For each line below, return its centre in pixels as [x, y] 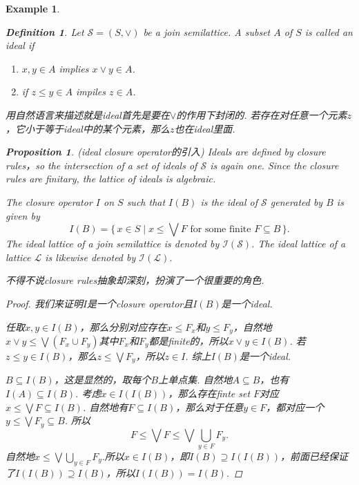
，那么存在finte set [209, 393]
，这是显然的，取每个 [103, 380]
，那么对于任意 [210, 407]
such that [146, 201]
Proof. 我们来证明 [44, 303]
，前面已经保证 [314, 456]
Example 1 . [33, 8]
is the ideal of [229, 201]
